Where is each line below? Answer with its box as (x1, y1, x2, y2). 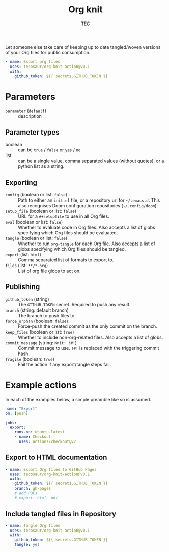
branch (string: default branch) (5, 307, 69, 313)
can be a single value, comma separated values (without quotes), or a (18, 158, 164, 164)
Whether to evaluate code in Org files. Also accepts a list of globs (18, 224, 155, 230)
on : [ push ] (5, 411, 29, 416)
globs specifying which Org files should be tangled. (18, 246, 126, 252)
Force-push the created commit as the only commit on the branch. (18, 323, 158, 329)
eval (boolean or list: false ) (5, 219, 63, 225)
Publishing (5, 282, 40, 291)
